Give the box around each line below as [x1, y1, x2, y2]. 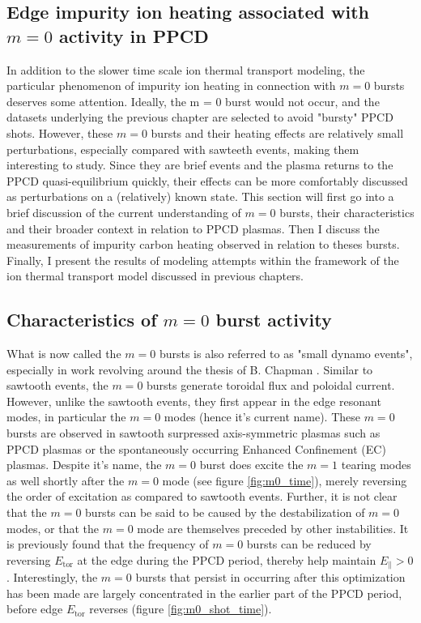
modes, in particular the [6, 408, 126, 425]
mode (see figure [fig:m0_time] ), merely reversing [162, 472, 407, 489]
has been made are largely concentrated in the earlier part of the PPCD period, [6, 584, 402, 601]
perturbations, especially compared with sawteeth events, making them [6, 140, 359, 157]
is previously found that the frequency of [6, 536, 209, 553]
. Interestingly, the [6, 569, 98, 586]
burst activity [215, 307, 332, 332]
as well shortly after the [6, 472, 125, 489]
